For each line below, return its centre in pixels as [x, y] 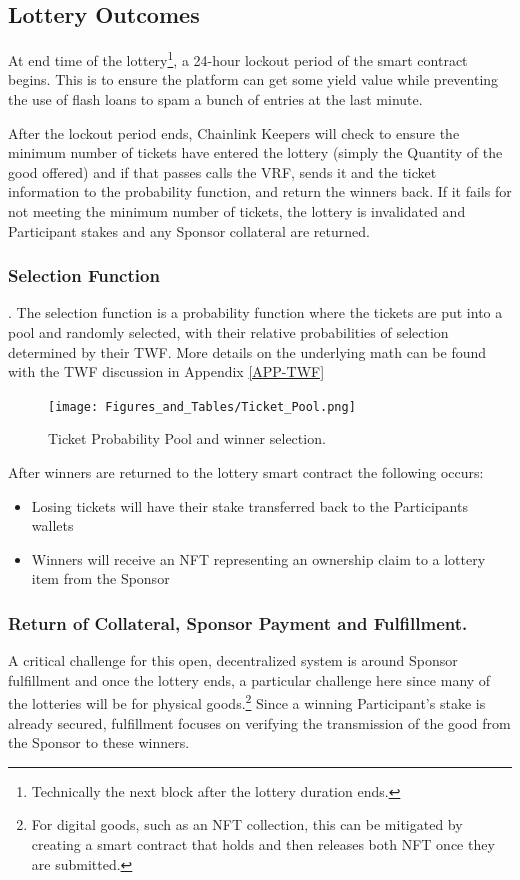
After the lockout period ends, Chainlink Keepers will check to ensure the [234, 132]
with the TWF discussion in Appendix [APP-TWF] [166, 371]
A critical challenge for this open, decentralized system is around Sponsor [233, 660]
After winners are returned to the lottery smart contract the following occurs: [246, 472]
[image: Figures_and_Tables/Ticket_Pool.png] [202, 406]
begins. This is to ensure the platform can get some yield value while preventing [253, 79]
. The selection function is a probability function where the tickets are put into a [255, 312]
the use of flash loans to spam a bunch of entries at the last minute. [215, 99]
